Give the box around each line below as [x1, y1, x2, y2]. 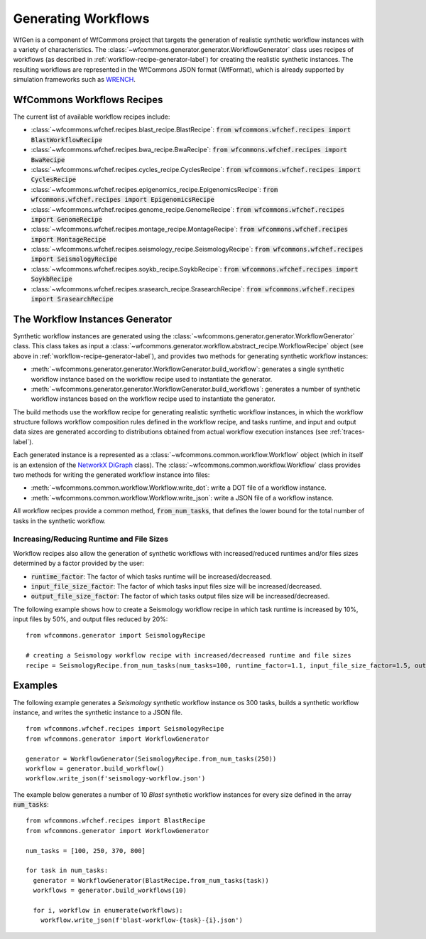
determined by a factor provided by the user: [13, 559, 145, 568]
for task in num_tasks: [26, 866, 109, 874]
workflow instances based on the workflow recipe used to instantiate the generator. [31, 395, 276, 403]
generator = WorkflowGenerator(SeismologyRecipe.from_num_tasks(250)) [26, 754, 277, 763]
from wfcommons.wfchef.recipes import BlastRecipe [26, 817, 206, 825]
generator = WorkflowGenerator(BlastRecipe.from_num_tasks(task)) [33, 876, 269, 884]
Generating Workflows [13, 11, 150, 26]
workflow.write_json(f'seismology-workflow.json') [26, 775, 206, 783]
